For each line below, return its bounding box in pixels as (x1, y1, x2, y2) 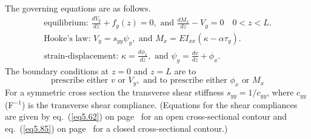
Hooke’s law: (44, 34, 91, 43)
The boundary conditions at (5, 64, 109, 77)
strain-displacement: (44, 51, 119, 60)
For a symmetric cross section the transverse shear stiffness (5, 86, 224, 99)
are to (174, 64, 196, 77)
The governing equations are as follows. (5, 2, 151, 14)
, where (267, 86, 294, 99)
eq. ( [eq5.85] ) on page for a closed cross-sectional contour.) (5, 121, 228, 134)
